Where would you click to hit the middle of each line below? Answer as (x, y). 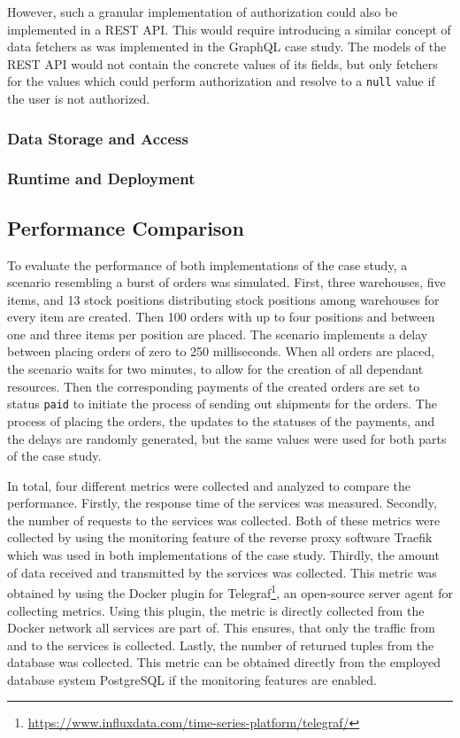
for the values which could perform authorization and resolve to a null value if (221, 81)
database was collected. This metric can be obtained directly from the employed (224, 662)
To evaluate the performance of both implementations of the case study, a (207, 264)
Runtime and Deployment (101, 179)
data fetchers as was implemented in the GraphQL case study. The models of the (227, 47)
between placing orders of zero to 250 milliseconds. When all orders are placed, (221, 351)
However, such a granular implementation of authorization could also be (203, 12)
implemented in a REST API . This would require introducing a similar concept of (229, 29)
